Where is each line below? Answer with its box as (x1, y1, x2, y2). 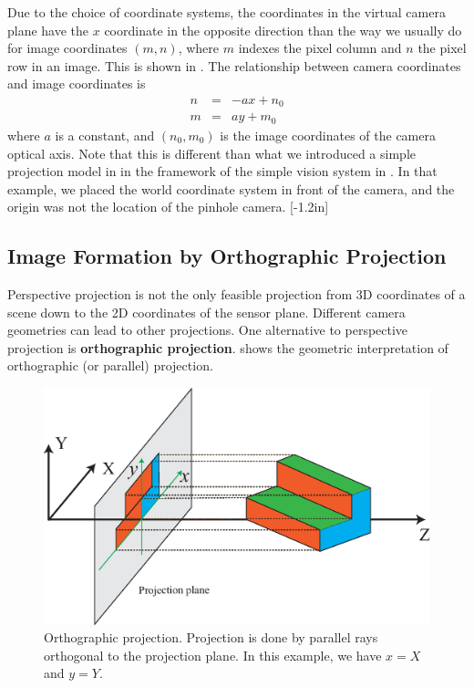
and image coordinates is (7, 74, 146, 93)
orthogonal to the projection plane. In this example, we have (44, 645, 382, 664)
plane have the (7, 20, 89, 39)
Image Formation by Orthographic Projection (7, 242, 447, 270)
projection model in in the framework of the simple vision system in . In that (7, 162, 438, 181)
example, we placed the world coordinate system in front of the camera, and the (7, 179, 455, 198)
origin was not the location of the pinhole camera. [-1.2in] (7, 197, 329, 216)
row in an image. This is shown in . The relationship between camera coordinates (7, 56, 461, 75)
